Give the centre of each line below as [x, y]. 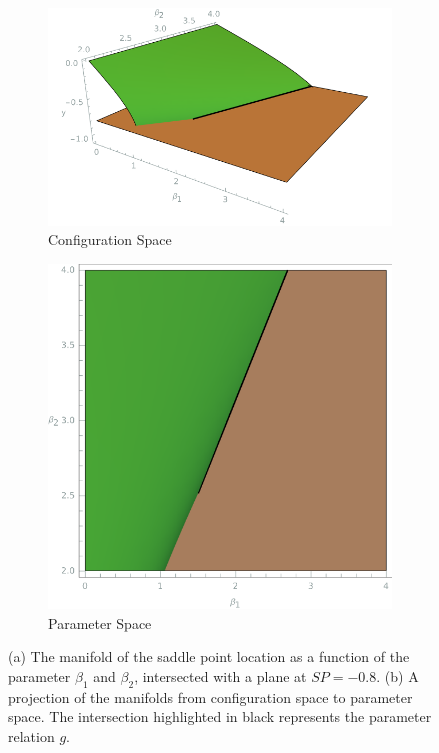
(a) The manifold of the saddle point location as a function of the [209, 656]
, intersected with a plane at [220, 675]
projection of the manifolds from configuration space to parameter [210, 696]
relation [31, 735]
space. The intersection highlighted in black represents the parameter [220, 716]
